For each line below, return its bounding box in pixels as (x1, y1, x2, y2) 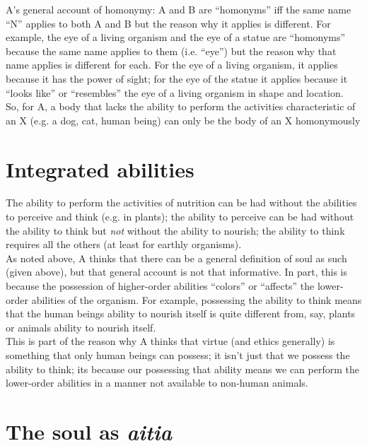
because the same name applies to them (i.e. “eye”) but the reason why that (6, 43, 337, 58)
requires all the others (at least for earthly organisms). (6, 237, 242, 252)
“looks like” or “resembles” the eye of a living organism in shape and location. (6, 85, 344, 100)
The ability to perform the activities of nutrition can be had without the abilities (6, 195, 357, 210)
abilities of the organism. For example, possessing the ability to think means (31, 292, 362, 307)
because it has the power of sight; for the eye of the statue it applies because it (6, 71, 348, 86)
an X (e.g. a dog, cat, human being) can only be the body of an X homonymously (6, 112, 361, 127)
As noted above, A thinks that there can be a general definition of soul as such (6, 250, 347, 265)
